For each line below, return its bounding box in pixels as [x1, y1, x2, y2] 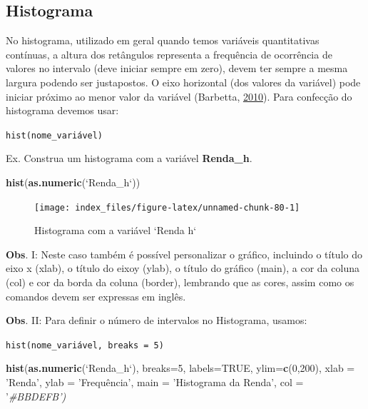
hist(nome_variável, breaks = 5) [6, 340, 164, 350]
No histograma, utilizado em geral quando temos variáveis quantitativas [6, 33, 320, 48]
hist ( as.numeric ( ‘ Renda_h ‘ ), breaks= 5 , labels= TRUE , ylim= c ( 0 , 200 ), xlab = [6, 360, 355, 375]
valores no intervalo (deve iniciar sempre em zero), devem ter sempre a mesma [6, 61, 348, 76]
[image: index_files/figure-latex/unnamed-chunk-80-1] [34, 202, 300, 213]
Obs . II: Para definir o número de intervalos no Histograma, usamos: [6, 313, 307, 328]
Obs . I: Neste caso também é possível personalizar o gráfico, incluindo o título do [6, 246, 362, 261]
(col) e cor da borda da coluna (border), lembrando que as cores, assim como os [6, 275, 354, 290]
